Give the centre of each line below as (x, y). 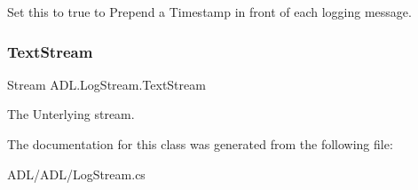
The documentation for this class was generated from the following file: (200, 144)
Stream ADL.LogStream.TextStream (106, 84)
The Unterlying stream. (71, 114)
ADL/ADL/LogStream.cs (76, 174)
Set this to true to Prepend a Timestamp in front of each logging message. (209, 12)
